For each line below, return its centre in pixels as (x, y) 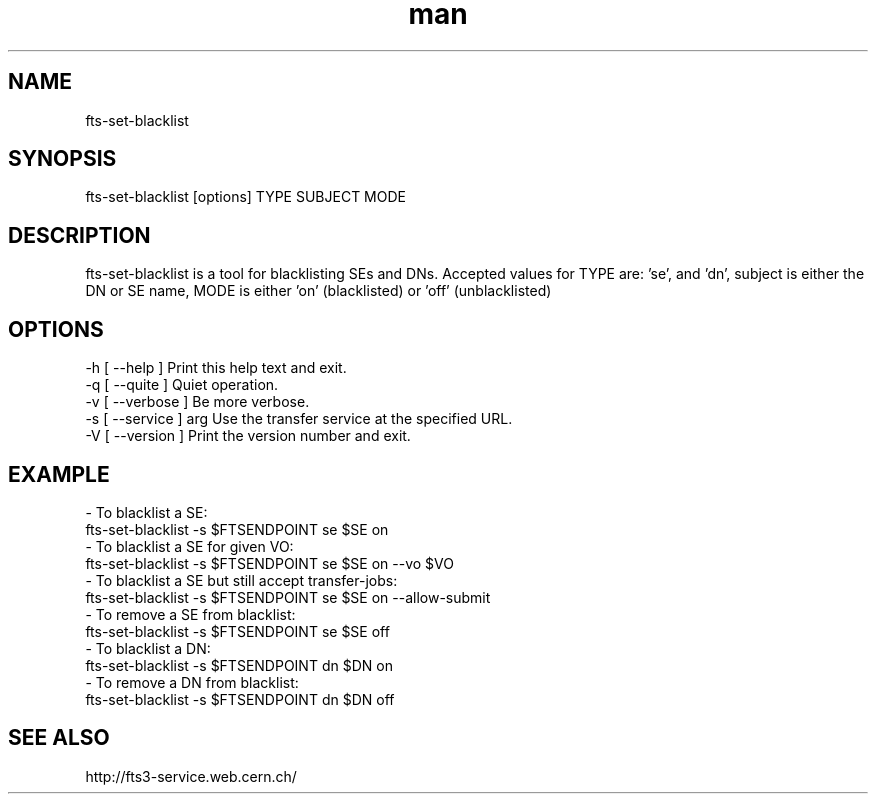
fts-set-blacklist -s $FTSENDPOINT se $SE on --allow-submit (288, 597)
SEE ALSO (59, 738)
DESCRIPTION (79, 235)
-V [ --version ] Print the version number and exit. (248, 436)
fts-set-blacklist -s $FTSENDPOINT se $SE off (237, 631)
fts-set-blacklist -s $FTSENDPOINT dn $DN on (239, 665)
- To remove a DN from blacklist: (192, 682)
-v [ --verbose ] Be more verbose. (197, 402)
